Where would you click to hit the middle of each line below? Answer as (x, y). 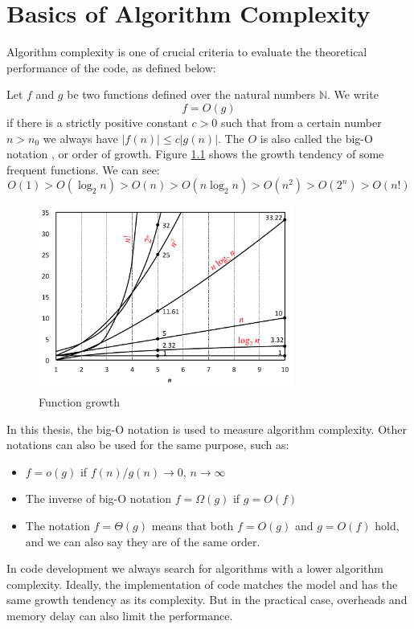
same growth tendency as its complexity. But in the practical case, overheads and (207, 600)
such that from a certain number (301, 122)
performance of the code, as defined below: (111, 67)
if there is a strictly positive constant (97, 122)
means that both (193, 525)
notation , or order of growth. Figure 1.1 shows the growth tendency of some (195, 154)
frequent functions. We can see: (83, 169)
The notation (57, 525)
